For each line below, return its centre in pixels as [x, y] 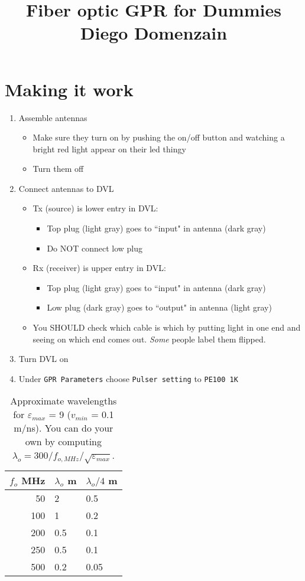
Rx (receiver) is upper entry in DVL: [99, 268]
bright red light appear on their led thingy [109, 148]
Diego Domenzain [154, 33]
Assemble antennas [53, 117]
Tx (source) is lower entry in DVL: [95, 208]
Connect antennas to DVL [66, 188]
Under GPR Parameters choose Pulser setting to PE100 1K [128, 378]
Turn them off [58, 169]
